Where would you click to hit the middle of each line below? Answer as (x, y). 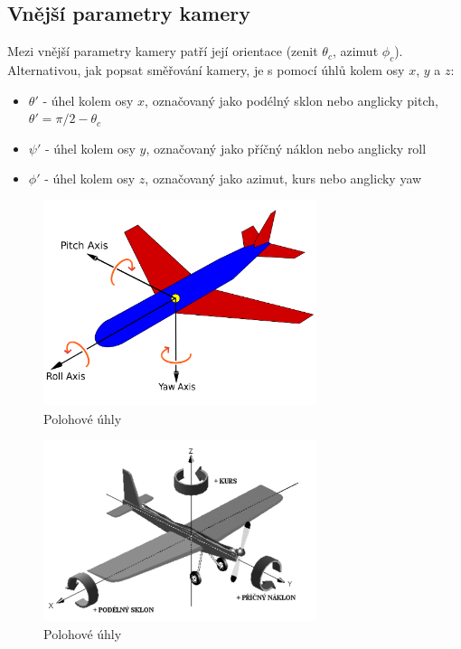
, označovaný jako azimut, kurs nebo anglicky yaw (283, 179)
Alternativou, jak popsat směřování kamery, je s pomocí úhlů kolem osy (206, 70)
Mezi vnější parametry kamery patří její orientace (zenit (163, 51)
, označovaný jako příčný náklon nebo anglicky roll (286, 148)
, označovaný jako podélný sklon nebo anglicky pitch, (292, 100)
